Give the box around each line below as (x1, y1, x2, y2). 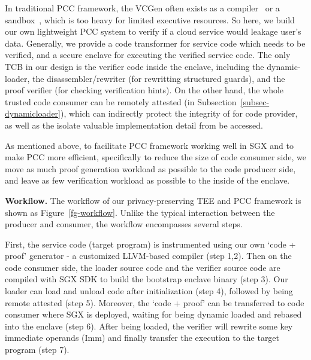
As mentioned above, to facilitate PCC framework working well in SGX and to (5, 139, 294, 151)
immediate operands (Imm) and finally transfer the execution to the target (5, 331, 280, 344)
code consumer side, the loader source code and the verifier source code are (5, 261, 280, 273)
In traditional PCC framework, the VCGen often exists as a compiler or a (5, 2, 280, 14)
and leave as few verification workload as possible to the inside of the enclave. (5, 174, 290, 187)
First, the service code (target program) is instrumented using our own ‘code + (5, 237, 296, 250)
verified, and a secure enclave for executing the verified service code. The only (5, 48, 291, 61)
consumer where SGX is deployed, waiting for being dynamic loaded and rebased (5, 308, 302, 321)
